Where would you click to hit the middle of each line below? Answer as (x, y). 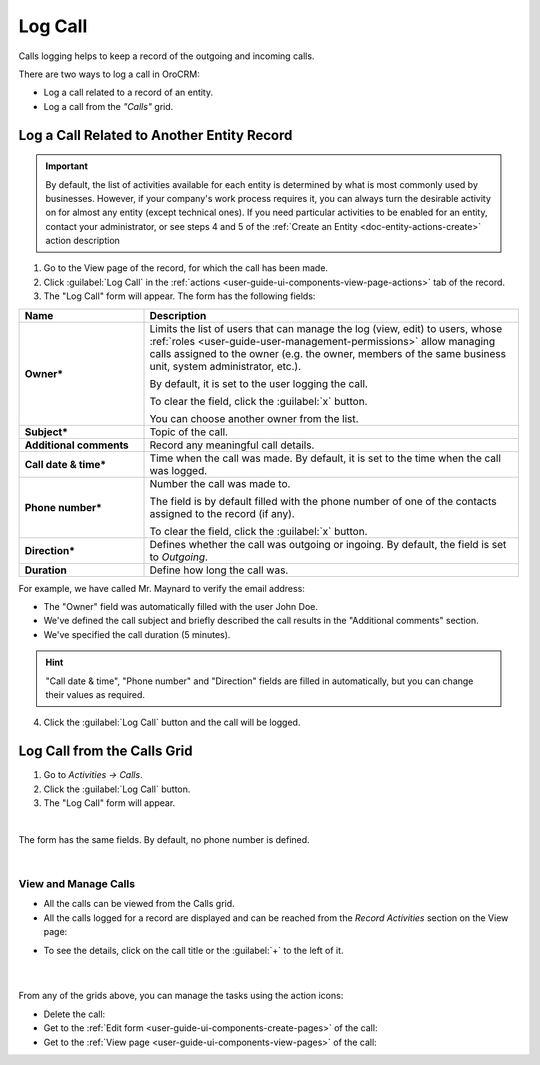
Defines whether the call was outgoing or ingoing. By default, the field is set (328, 544)
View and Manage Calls (76, 883)
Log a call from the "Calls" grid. (108, 106)
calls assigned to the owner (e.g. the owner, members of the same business (328, 353)
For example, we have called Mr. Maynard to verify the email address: (161, 588)
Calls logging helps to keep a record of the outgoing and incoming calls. (166, 56)
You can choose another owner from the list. (254, 418)
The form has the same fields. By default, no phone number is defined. (164, 839)
